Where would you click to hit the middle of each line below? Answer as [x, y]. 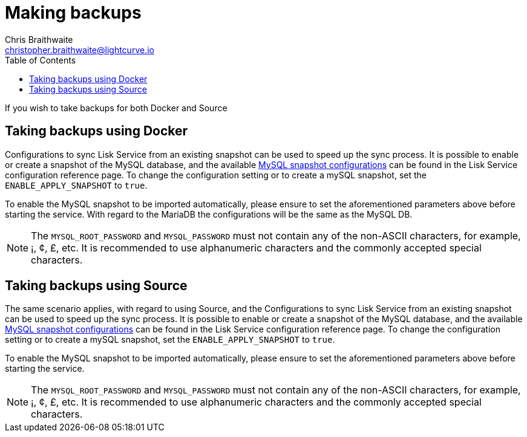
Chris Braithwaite [39, 39]
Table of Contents [41, 60]
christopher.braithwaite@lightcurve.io [80, 50]
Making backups [73, 13]
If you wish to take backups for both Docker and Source [116, 108]
